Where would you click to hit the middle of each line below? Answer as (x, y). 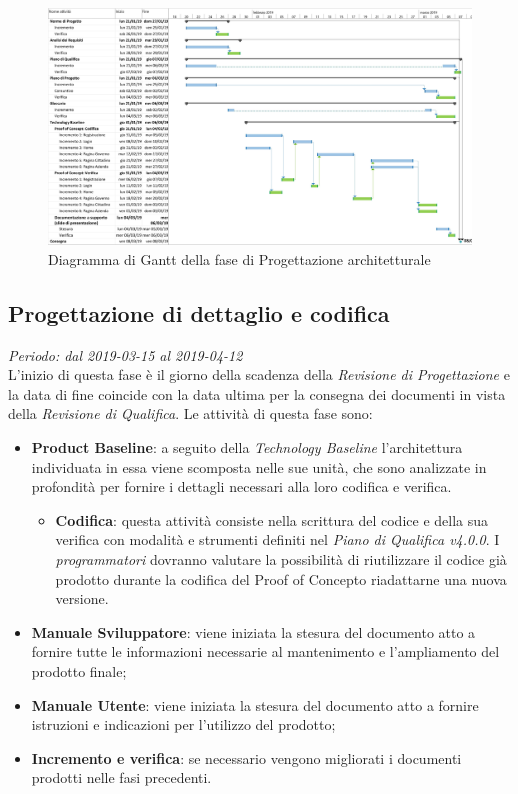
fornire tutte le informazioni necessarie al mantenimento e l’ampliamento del (265, 651)
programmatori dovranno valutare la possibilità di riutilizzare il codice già (281, 558)
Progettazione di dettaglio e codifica (199, 312)
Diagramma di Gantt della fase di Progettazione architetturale (239, 258)
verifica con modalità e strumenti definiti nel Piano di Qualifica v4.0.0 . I (277, 539)
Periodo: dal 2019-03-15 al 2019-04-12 (125, 354)
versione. (82, 598)
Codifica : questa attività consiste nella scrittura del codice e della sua (272, 519)
